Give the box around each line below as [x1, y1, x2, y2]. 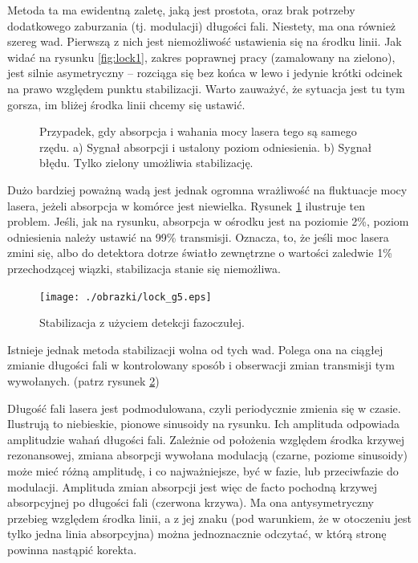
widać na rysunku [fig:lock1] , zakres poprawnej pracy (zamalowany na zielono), [7, 48, 396, 65]
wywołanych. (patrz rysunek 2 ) [7, 372, 160, 389]
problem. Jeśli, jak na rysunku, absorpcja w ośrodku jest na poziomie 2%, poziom [7, 213, 409, 230]
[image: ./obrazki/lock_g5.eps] [39, 291, 212, 303]
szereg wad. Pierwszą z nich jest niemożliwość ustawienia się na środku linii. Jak [7, 33, 402, 50]
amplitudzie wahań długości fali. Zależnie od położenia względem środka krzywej [7, 430, 404, 447]
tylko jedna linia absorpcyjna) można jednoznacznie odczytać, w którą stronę [7, 525, 387, 542]
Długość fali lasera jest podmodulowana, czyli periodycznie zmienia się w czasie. [7, 399, 401, 416]
